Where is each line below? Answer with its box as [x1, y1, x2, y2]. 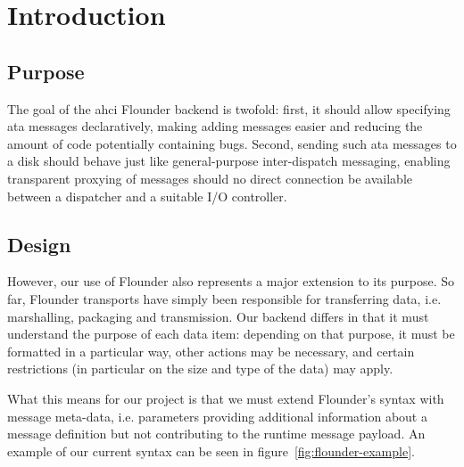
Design [7, 230, 71, 258]
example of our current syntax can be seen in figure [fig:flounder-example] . [7, 441, 415, 460]
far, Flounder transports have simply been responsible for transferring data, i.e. [7, 289, 442, 307]
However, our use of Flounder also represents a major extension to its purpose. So [7, 272, 455, 291]
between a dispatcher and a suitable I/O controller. [7, 186, 287, 205]
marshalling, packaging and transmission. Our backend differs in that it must [7, 307, 429, 325]
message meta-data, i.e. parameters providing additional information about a [7, 406, 427, 425]
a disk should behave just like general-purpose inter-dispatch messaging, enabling [7, 152, 451, 170]
